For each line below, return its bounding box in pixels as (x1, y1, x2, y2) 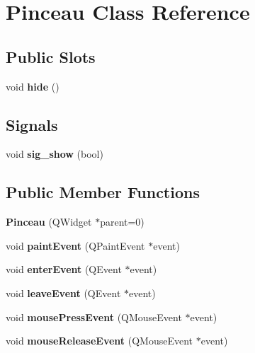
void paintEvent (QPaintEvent (6, 238, 145, 253)
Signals (6, 113, 58, 135)
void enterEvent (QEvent (6, 262, 122, 277)
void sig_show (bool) (6, 146, 103, 161)
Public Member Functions (6, 181, 200, 203)
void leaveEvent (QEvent (6, 285, 121, 300)
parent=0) (100, 214, 144, 229)
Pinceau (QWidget (6, 214, 92, 229)
